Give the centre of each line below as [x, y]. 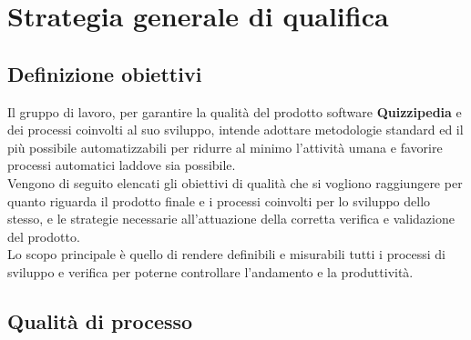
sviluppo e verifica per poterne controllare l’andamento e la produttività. [210, 271]
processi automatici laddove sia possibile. [122, 165]
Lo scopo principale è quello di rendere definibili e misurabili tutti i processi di [227, 254]
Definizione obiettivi [105, 73]
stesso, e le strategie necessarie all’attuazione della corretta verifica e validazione [231, 219]
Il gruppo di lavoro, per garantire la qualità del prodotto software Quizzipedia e [235, 111]
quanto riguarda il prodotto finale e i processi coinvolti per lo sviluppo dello [219, 200]
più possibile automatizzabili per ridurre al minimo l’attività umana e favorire [225, 147]
